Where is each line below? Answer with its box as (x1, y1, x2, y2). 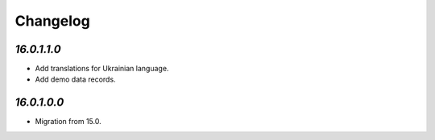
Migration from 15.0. (35, 117, 101, 126)
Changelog (14, 12, 90, 30)
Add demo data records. (35, 74, 116, 84)
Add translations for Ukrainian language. (35, 64, 169, 74)
